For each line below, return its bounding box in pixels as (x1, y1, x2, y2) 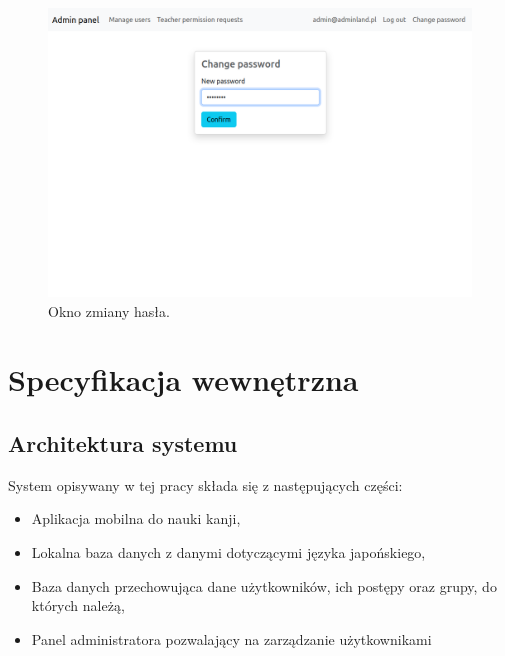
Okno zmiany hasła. (48, 300, 170, 321)
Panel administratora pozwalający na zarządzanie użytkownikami (31, 628, 432, 649)
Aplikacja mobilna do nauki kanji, (31, 508, 241, 529)
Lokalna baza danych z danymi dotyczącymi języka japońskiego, (31, 541, 426, 562)
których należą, (31, 595, 125, 616)
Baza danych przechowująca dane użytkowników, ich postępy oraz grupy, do (31, 575, 497, 596)
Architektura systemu (8, 427, 238, 458)
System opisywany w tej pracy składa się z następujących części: (8, 474, 403, 495)
